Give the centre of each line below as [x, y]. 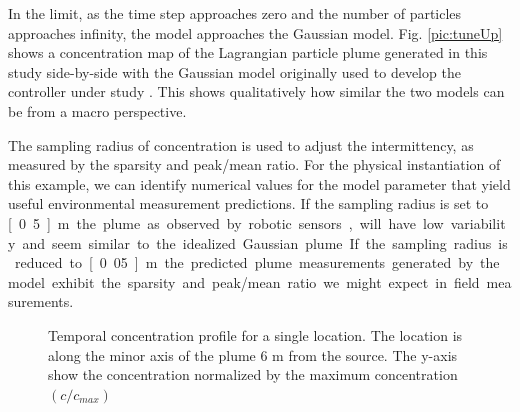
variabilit [478, 222]
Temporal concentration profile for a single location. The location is [255, 334]
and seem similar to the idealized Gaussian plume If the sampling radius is [265, 242]
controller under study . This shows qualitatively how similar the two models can [256, 91]
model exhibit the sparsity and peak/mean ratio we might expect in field [244, 281]
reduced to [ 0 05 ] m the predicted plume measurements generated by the [257, 262]
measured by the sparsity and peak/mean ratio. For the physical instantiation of [254, 164]
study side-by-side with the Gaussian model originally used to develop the [234, 71]
